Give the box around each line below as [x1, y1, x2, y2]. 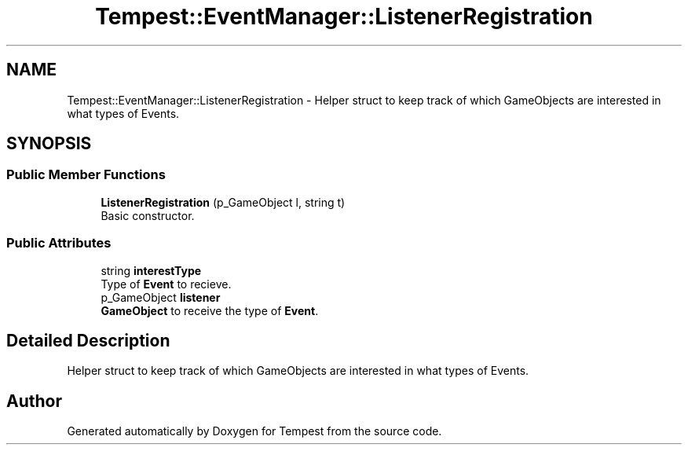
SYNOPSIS [6, 134, 92, 154]
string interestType [101, 263, 202, 277]
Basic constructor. [101, 208, 195, 222]
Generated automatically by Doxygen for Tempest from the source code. [67, 424, 442, 438]
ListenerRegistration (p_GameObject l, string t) [101, 195, 346, 209]
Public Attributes [6, 235, 112, 251]
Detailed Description [6, 330, 170, 350]
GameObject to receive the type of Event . [101, 303, 319, 317]
